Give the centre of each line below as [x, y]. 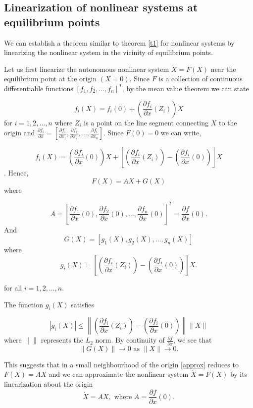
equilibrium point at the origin [51, 79]
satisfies [83, 304]
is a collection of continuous [201, 79]
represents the [62, 340]
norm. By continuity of [130, 340]
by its [239, 374]
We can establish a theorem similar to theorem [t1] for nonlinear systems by [119, 42]
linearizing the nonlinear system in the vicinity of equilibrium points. [108, 52]
